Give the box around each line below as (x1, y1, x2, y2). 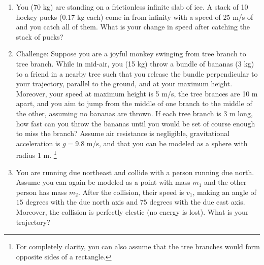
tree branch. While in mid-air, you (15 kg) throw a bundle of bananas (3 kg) (16, 58, 254, 69)
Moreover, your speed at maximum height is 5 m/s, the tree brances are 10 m (16, 88, 258, 98)
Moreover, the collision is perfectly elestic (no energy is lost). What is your (16, 206, 249, 217)
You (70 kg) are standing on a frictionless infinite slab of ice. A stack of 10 (16, 2, 248, 12)
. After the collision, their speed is (78, 186, 184, 197)
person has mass (16, 186, 67, 197)
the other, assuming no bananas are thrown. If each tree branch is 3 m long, (16, 108, 253, 118)
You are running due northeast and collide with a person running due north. (16, 167, 254, 177)
